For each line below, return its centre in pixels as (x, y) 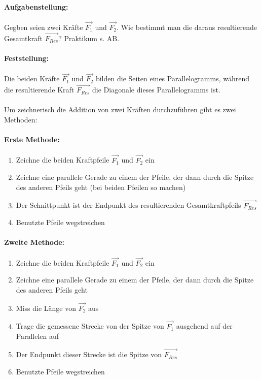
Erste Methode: (32, 139)
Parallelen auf (38, 336)
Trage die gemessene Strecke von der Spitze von (90, 326)
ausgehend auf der (204, 326)
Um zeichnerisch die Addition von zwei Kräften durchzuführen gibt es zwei (120, 109)
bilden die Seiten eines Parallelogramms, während (172, 78)
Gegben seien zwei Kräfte (44, 27)
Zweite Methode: (34, 242)
